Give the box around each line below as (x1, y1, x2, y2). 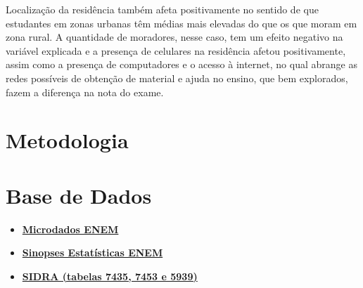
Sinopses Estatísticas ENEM (22, 245, 163, 260)
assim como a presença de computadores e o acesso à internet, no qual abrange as (6, 57, 357, 72)
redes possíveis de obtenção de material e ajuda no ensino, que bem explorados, (6, 70, 348, 85)
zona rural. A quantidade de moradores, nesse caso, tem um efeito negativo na (6, 30, 343, 44)
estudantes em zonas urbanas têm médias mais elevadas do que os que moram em (6, 15, 357, 30)
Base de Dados (6, 181, 152, 209)
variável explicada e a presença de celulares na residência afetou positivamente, (6, 43, 346, 58)
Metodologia (6, 126, 129, 155)
